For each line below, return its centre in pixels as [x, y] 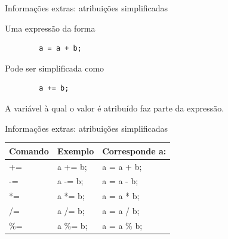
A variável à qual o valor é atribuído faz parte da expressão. [115, 108]
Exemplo [76, 150]
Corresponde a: [134, 150]
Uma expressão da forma [50, 28]
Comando [29, 150]
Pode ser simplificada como [55, 68]
